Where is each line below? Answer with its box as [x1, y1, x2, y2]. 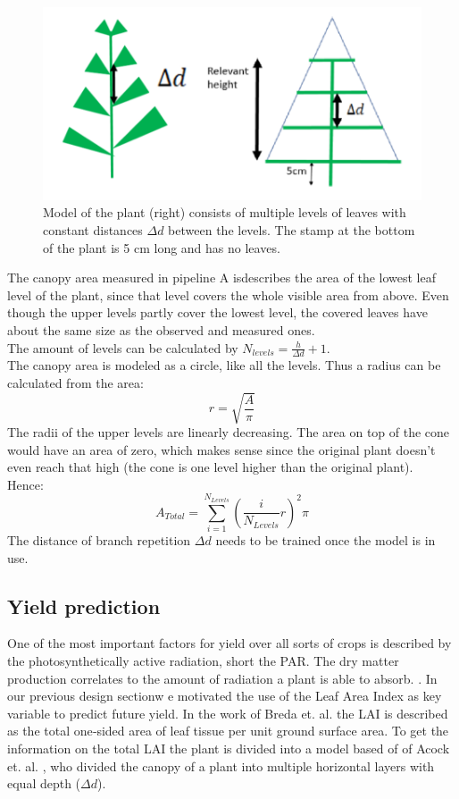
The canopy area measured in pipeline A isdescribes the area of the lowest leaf [7, 268, 436, 287]
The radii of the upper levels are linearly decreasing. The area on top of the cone [7, 423, 450, 442]
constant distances [43, 220, 143, 239]
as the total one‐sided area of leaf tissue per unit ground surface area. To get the [7, 721, 449, 740]
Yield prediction [7, 592, 161, 619]
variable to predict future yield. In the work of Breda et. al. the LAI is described [7, 703, 448, 722]
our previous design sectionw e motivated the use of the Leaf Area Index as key [7, 686, 442, 705]
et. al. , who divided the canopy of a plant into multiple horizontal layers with [7, 756, 435, 775]
